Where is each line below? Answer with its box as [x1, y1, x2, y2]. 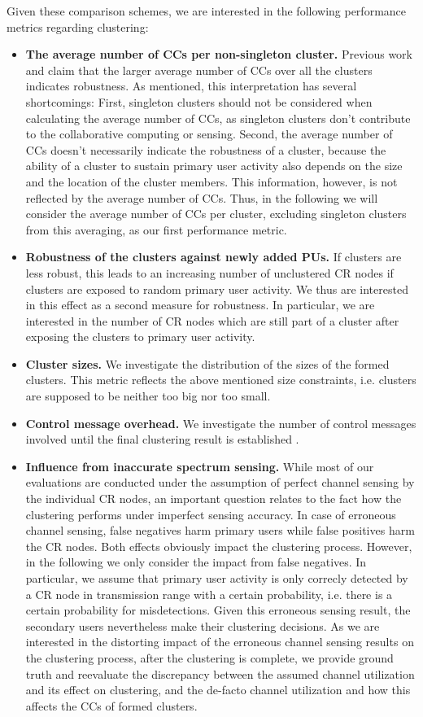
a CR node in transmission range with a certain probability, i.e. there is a [25, 585, 393, 602]
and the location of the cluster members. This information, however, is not [25, 173, 398, 190]
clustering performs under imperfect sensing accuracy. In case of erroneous [25, 505, 396, 522]
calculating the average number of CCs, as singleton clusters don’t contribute [25, 109, 411, 126]
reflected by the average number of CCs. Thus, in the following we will [25, 189, 378, 206]
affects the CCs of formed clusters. [25, 697, 198, 714]
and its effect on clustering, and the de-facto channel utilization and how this [25, 681, 411, 698]
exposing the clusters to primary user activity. [25, 328, 255, 345]
